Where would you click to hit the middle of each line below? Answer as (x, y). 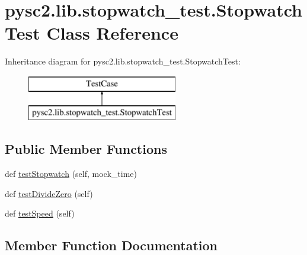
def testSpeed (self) (40, 213)
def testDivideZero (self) (49, 193)
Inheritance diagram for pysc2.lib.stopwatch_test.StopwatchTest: (123, 61)
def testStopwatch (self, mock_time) (71, 174)
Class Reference (112, 33)
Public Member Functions (86, 149)
